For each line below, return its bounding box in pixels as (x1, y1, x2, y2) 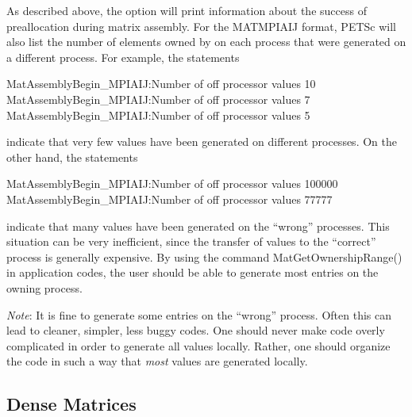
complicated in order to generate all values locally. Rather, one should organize (6, 337, 391, 354)
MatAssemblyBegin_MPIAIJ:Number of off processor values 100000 (6, 175, 338, 192)
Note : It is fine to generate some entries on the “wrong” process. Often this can (6, 306, 391, 323)
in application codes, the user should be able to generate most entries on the (6, 264, 379, 281)
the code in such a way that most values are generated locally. (6, 353, 308, 369)
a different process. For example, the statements (6, 48, 240, 65)
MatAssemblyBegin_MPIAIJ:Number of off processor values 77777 (6, 190, 333, 207)
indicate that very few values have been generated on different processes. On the (6, 133, 397, 150)
